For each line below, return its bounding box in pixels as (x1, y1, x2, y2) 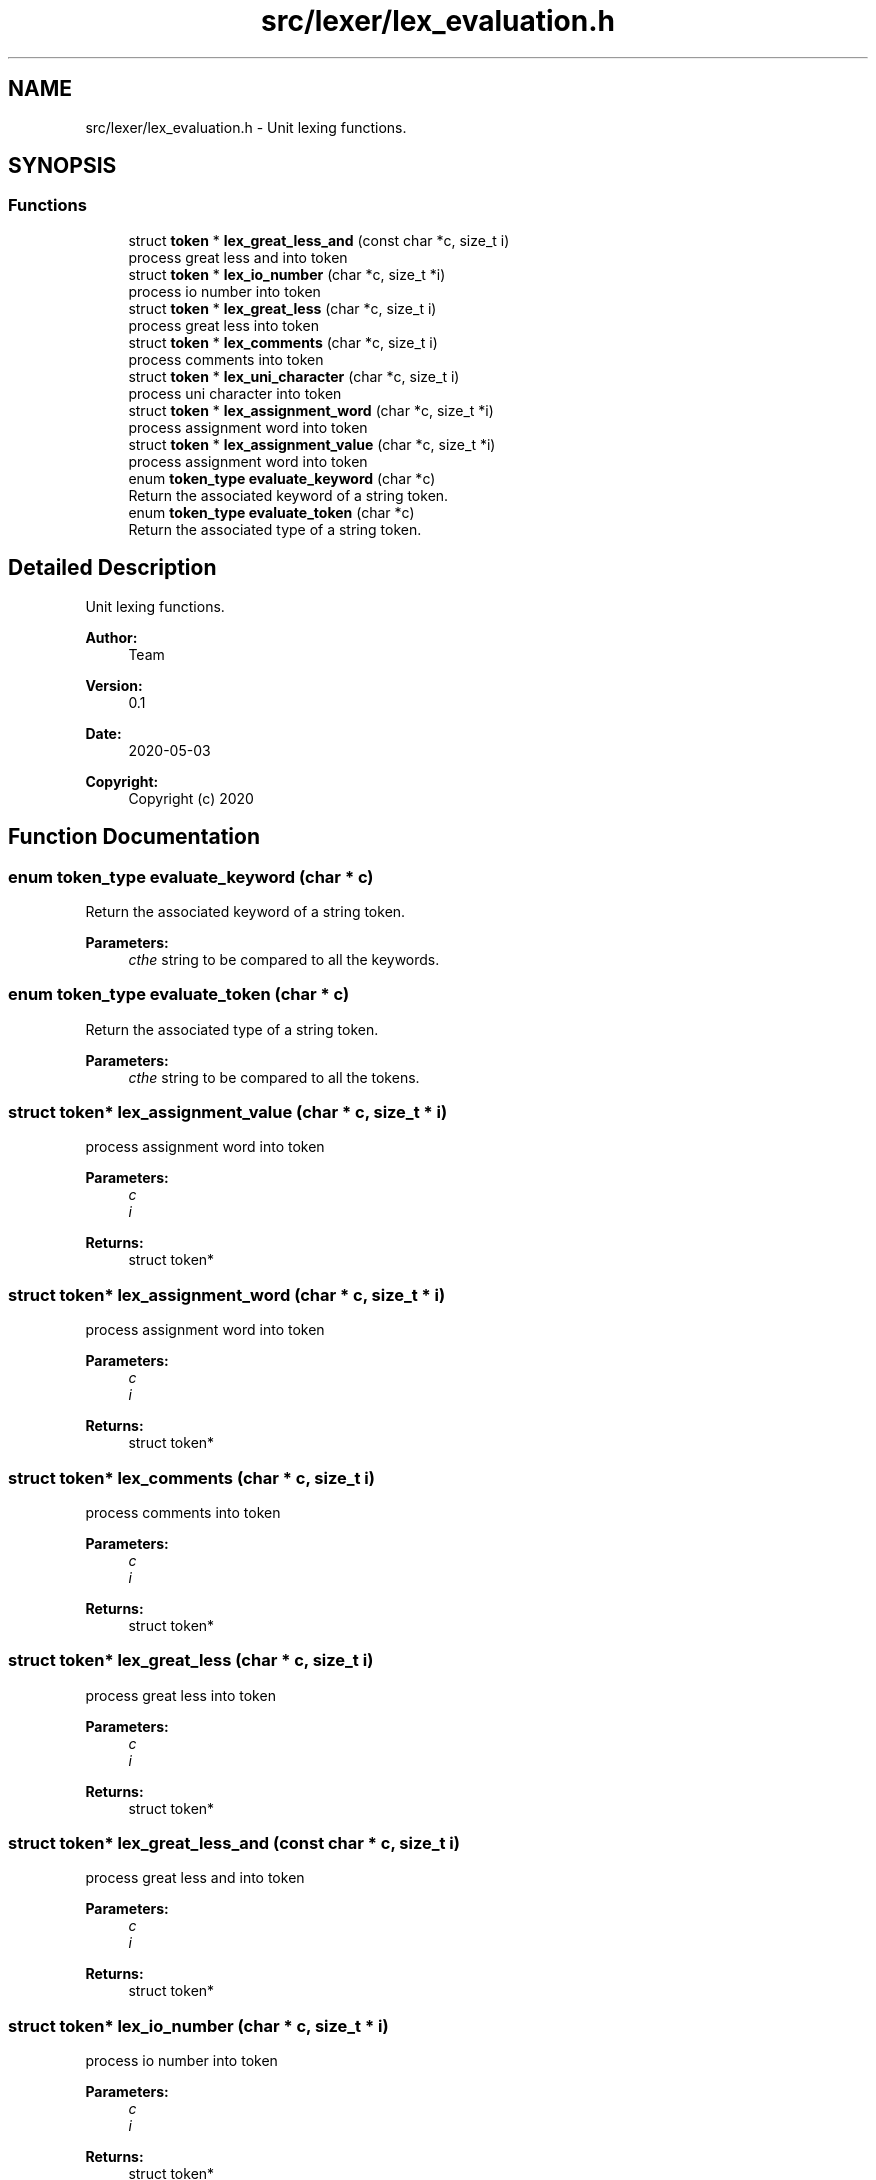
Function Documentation (8, 824, 260, 850)
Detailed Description (8, 555, 217, 581)
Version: (85, 676, 143, 694)
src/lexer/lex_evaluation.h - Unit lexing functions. (85, 118, 407, 136)
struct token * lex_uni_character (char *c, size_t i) (128, 367, 460, 385)
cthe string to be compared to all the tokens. (128, 1068, 420, 1086)
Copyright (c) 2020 (128, 789, 254, 807)
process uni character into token (128, 384, 342, 402)
